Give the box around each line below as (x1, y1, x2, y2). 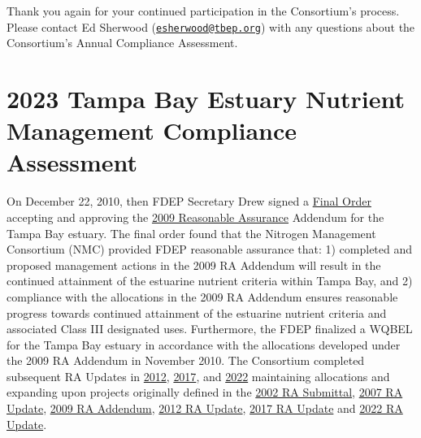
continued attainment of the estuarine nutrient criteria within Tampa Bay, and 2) (7, 272, 413, 289)
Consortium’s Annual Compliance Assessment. (7, 34, 238, 51)
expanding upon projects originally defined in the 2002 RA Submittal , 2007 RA (7, 384, 403, 401)
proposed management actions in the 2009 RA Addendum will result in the (7, 256, 381, 273)
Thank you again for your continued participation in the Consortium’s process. (7, 2, 400, 19)
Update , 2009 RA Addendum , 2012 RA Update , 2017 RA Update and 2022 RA (7, 400, 403, 417)
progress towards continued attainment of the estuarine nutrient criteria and (7, 304, 387, 321)
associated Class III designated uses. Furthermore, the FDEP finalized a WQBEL (7, 320, 413, 337)
